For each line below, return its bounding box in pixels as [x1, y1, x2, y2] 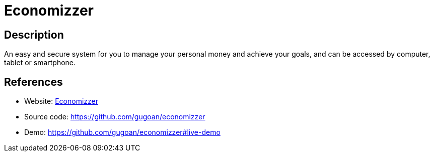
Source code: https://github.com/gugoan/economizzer [24, 112, 205, 121]
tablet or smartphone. [4, 58, 76, 67]
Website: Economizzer [24, 97, 99, 106]
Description [4, 28, 64, 41]
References [4, 75, 63, 88]
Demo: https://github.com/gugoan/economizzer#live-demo [24, 128, 221, 137]
